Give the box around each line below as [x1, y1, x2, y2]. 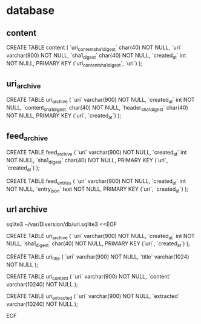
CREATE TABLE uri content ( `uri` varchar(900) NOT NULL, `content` [6, 273, 171, 282]
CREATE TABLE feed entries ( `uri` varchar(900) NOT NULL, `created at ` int [6, 177, 186, 186]
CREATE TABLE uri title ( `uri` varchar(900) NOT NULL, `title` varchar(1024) [6, 253, 189, 262]
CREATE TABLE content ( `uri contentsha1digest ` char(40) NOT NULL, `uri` [6, 44, 182, 52]
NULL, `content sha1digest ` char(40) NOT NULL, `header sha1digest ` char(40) [6, 104, 189, 113]
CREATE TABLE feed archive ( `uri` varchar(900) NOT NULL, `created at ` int [6, 148, 187, 157]
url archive [6, 204, 48, 215]
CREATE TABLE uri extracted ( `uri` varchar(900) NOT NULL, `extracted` [6, 292, 180, 301]
